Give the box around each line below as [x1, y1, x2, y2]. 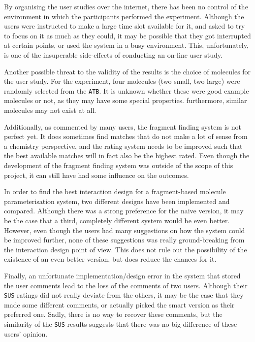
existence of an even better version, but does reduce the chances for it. [4, 254, 217, 264]
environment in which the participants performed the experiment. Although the [4, 11, 244, 21]
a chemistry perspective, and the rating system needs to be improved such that [4, 140, 243, 151]
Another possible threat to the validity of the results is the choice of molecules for [4, 66, 251, 76]
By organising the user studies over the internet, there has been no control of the [4, 1, 248, 11]
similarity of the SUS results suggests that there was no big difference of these [4, 318, 237, 329]
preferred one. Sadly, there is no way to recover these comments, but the [4, 309, 223, 319]
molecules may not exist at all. [4, 105, 96, 115]
